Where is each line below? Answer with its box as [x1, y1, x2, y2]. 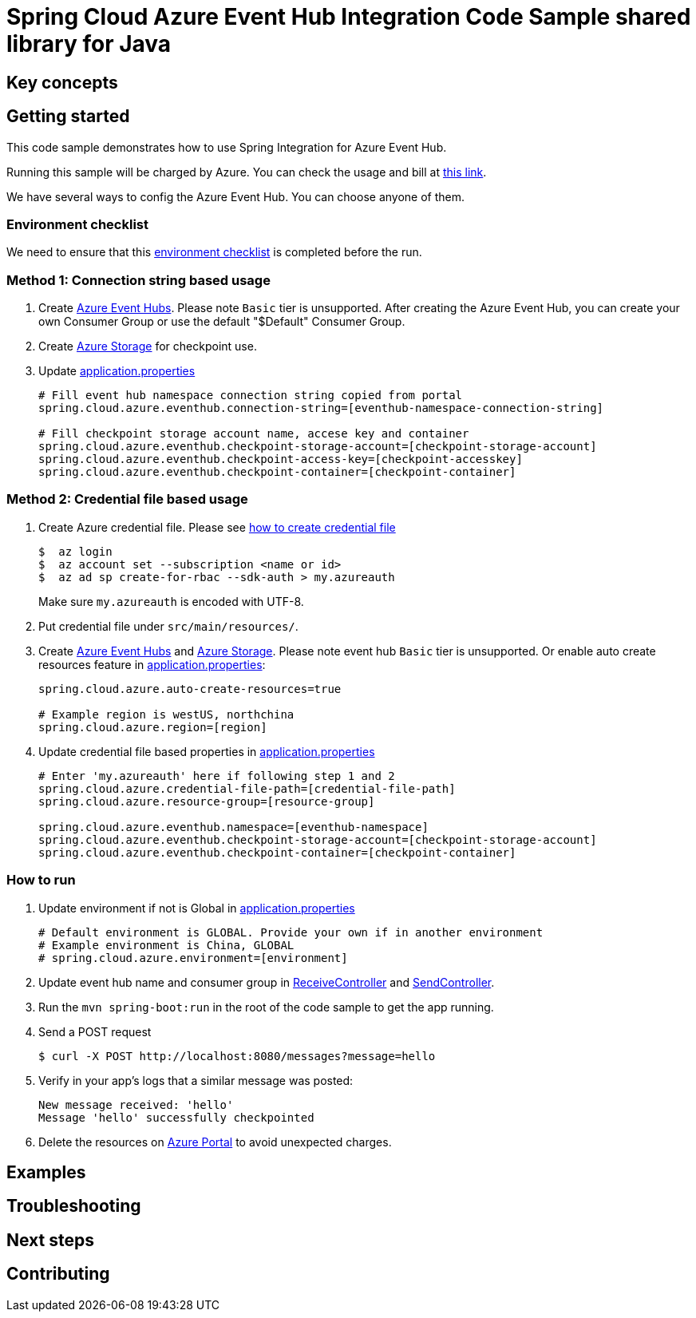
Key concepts [6, 72, 118, 93]
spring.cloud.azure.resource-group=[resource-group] [38, 794, 375, 808]
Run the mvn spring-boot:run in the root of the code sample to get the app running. [38, 999, 494, 1014]
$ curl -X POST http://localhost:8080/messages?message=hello [38, 1049, 436, 1063]
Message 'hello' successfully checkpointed [38, 1110, 314, 1124]
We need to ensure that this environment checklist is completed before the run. [6, 245, 422, 259]
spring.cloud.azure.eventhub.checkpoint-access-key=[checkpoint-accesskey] [38, 453, 523, 466]
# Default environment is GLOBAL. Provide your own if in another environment [38, 925, 544, 939]
